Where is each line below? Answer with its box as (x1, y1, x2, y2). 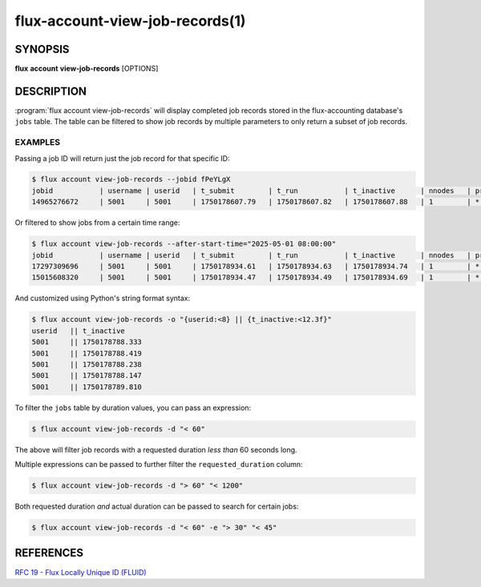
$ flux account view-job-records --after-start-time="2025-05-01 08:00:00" (31, 239, 337, 248)
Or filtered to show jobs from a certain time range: (14, 218, 180, 227)
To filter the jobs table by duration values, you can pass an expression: (14, 403, 252, 412)
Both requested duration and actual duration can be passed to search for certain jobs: (14, 501, 299, 512)
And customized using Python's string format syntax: (14, 293, 191, 304)
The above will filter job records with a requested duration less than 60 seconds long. (14, 444, 297, 454)
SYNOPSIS (14, 42, 70, 56)
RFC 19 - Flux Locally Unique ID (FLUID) (14, 567, 148, 577)
